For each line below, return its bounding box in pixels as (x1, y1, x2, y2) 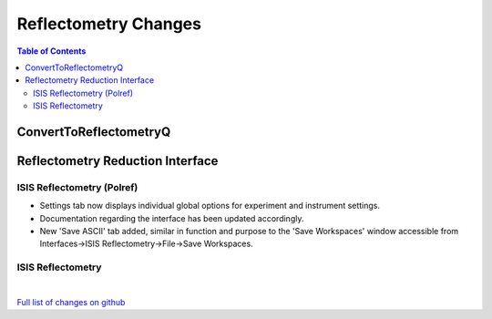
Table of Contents (16, 46, 87, 57)
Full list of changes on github (16, 296, 126, 307)
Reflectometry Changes (16, 14, 202, 34)
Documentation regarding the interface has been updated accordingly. (39, 212, 304, 223)
